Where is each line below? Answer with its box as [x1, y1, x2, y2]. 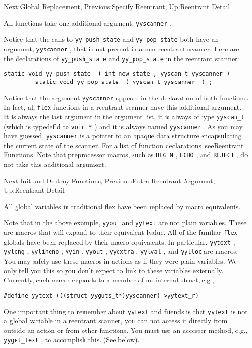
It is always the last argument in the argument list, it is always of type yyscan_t [4, 111, 245, 121]
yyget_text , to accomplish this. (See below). [4, 334, 140, 345]
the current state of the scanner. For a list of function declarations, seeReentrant [4, 140, 244, 150]
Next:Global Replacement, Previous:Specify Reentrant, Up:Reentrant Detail [4, 1, 230, 11]
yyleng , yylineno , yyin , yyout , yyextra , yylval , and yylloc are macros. [4, 246, 238, 256]
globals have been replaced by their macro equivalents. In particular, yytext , [4, 236, 235, 247]
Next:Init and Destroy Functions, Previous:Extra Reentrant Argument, [4, 175, 215, 185]
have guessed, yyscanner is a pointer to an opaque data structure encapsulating [4, 131, 242, 141]
